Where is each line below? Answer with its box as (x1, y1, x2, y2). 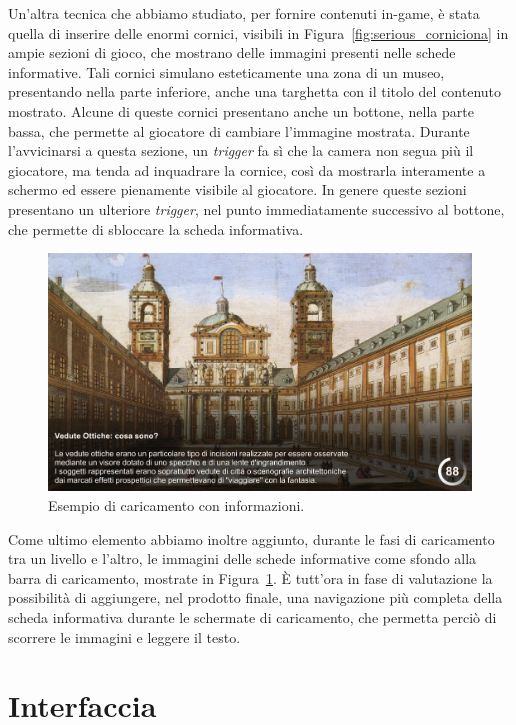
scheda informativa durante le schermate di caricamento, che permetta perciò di (8, 607, 497, 627)
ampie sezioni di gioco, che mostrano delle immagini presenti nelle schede (8, 42, 456, 63)
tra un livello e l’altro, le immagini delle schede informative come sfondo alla (8, 548, 477, 569)
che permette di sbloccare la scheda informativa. (8, 218, 304, 239)
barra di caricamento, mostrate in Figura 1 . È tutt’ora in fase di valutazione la (8, 567, 493, 588)
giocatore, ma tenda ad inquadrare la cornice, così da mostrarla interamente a (8, 159, 486, 180)
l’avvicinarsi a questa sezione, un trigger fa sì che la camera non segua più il (8, 140, 474, 161)
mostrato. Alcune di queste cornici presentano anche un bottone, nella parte (8, 100, 474, 121)
